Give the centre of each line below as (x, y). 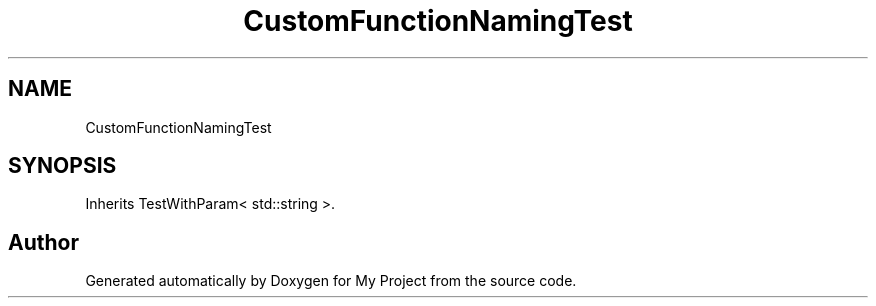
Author (43, 242)
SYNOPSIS (62, 166)
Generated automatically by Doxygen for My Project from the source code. (331, 281)
